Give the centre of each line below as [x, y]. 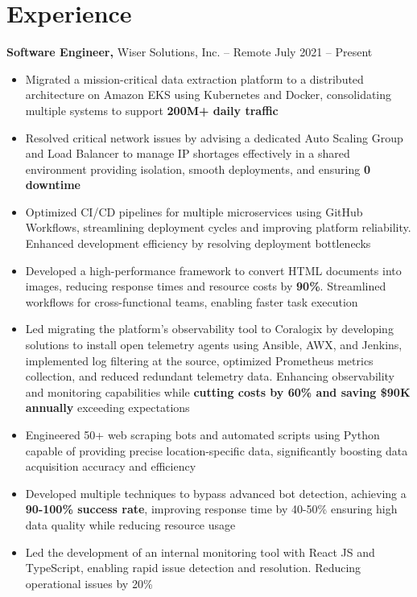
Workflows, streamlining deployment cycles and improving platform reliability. [218, 227]
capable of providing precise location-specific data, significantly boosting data [217, 450]
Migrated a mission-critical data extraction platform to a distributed [194, 78]
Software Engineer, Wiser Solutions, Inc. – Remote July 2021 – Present [190, 52]
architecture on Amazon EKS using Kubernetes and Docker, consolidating [208, 95]
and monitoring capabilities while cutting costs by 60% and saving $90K [218, 391]
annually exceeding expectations [107, 408]
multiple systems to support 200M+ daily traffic [152, 110]
